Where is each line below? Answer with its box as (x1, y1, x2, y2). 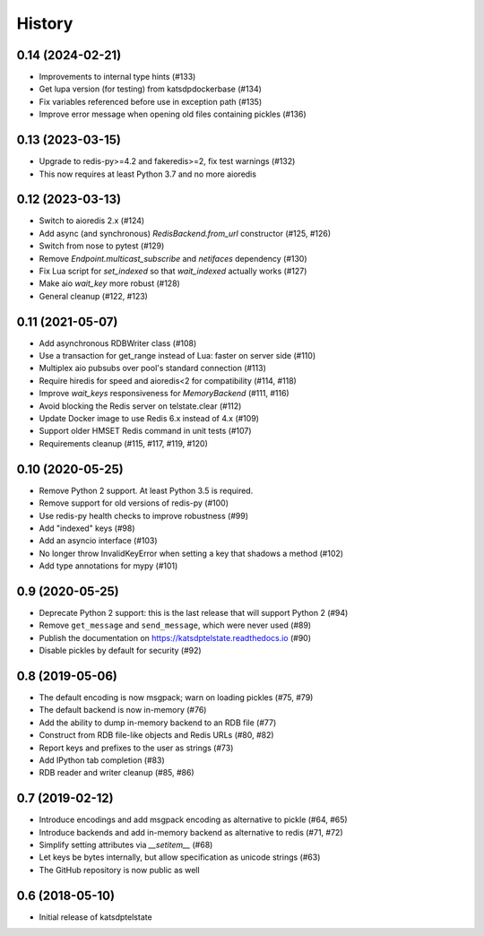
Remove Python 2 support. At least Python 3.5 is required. (39, 485, 254, 496)
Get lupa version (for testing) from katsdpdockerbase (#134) (39, 83, 262, 94)
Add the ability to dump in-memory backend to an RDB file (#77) (39, 717, 277, 728)
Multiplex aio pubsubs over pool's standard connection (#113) (39, 363, 266, 374)
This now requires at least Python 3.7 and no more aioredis (39, 169, 257, 179)
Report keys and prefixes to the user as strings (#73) (39, 742, 234, 753)
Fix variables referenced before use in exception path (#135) (39, 96, 263, 107)
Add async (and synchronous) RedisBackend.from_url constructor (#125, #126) (39, 228, 332, 238)
